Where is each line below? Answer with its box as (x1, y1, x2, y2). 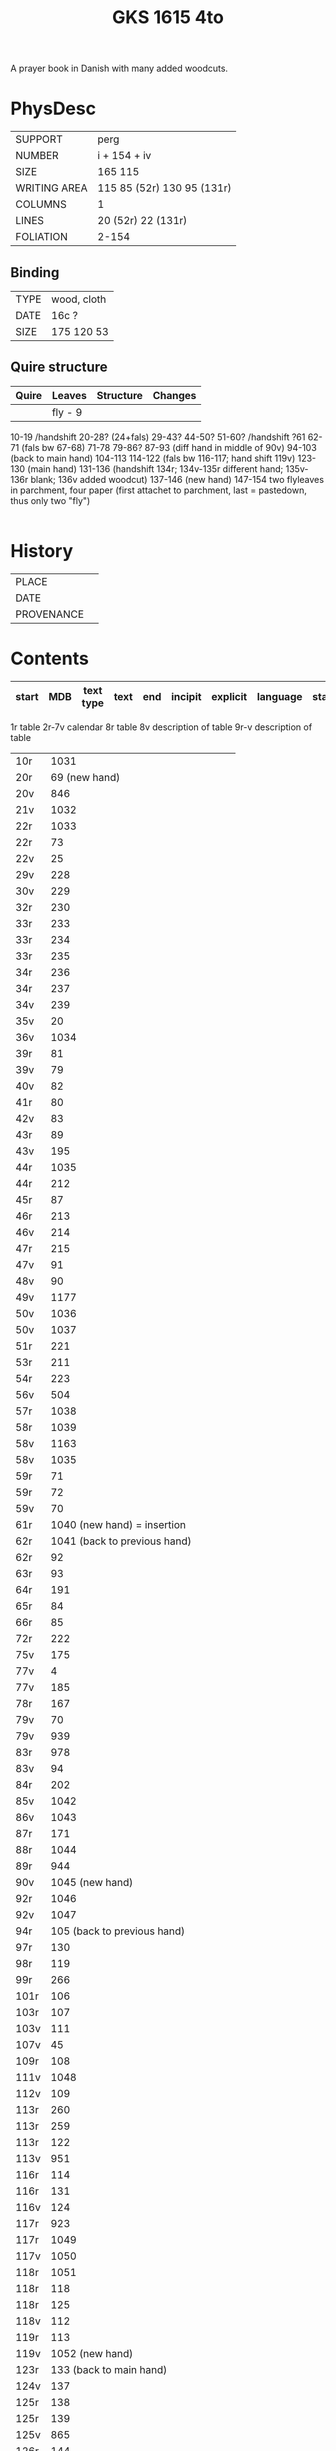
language (256, 689, 303, 703)
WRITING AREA (15, 181, 88, 195)
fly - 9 (51, 405, 83, 419)
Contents (10, 647, 90, 670)
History (10, 539, 74, 562)
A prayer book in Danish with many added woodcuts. (10, 62, 228, 75)
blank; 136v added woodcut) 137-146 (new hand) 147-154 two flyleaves (30, 473, 325, 485)
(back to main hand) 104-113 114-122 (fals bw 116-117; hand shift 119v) (10, 452, 296, 464)
